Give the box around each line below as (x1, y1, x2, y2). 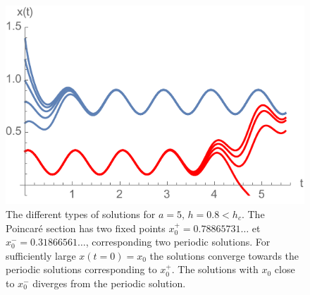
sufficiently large (6, 248, 76, 263)
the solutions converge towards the (149, 248, 299, 263)
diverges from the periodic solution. (32, 275, 186, 290)
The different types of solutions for (6, 206, 156, 221)
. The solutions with (171, 262, 259, 277)
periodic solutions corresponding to (6, 262, 157, 277)
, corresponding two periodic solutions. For (85, 234, 271, 249)
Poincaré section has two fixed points (6, 220, 166, 235)
